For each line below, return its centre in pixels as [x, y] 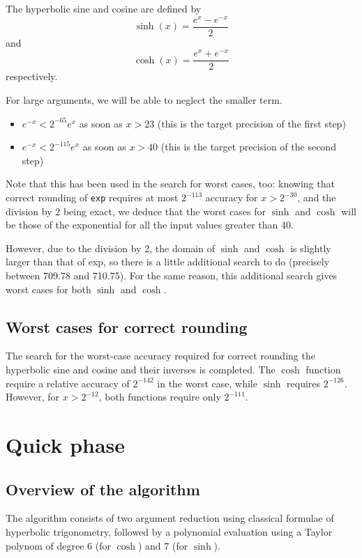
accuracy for [232, 197]
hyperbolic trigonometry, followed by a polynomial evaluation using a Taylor [169, 532]
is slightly [311, 248]
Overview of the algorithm [103, 489]
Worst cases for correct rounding [127, 326]
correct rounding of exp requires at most [92, 197]
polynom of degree [45, 545]
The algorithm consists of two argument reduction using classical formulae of [170, 518]
